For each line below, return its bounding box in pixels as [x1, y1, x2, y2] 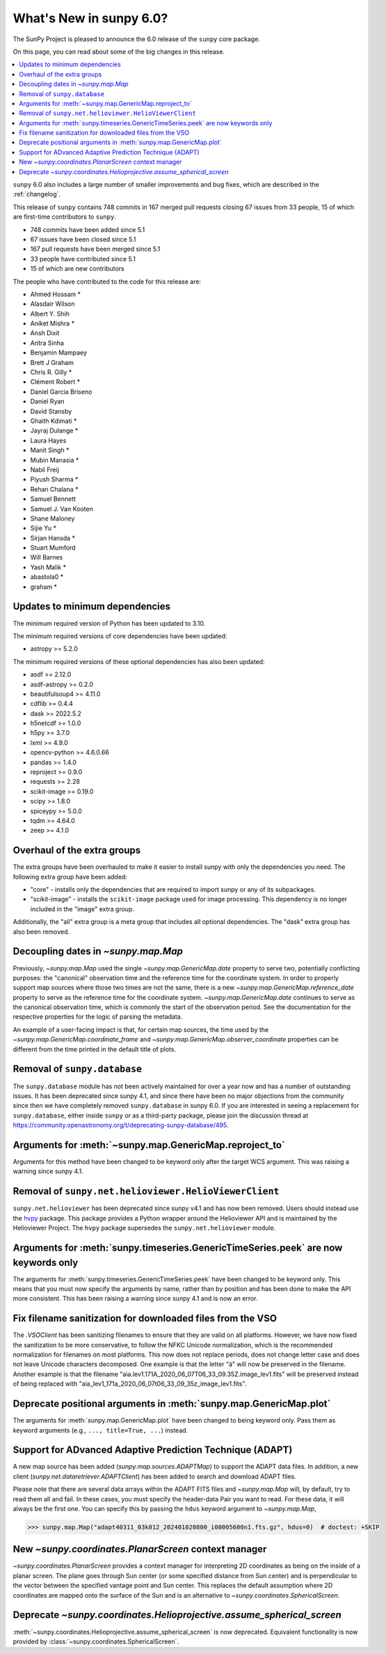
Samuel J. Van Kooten [30, 504, 93, 513]
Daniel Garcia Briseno [30, 387, 93, 396]
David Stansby [30, 407, 72, 415]
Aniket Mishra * [30, 319, 75, 327]
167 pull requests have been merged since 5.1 [30, 245, 161, 254]
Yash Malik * [30, 563, 66, 571]
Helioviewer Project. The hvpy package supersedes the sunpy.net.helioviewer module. [13, 1223, 276, 1232]
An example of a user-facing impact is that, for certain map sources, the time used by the [13, 1025, 269, 1034]
